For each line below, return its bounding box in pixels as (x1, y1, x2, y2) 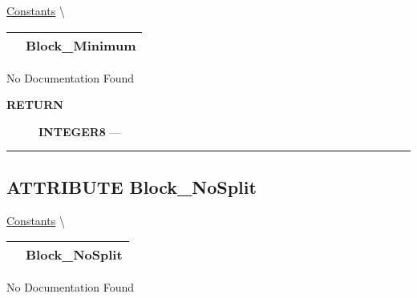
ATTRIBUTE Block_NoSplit (6, 174, 257, 199)
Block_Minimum (26, 35, 136, 54)
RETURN (6, 96, 63, 113)
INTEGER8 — (38, 123, 121, 139)
